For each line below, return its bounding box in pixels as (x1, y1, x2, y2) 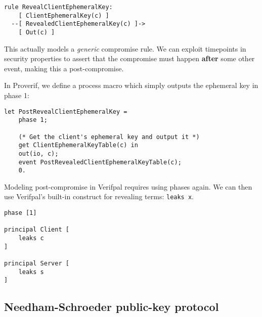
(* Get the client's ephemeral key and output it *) (18, 133, 200, 141)
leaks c (18, 235, 44, 242)
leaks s (18, 268, 44, 276)
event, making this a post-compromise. (4, 63, 124, 73)
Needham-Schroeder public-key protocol (4, 299, 219, 314)
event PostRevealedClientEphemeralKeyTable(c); (18, 158, 182, 166)
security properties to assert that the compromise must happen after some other (4, 53, 255, 64)
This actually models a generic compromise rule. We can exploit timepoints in (4, 43, 246, 54)
